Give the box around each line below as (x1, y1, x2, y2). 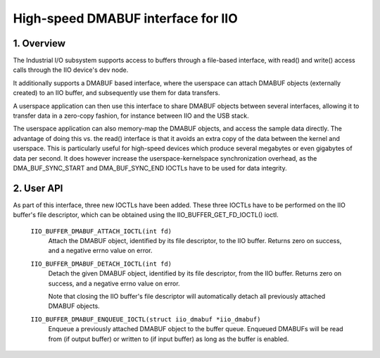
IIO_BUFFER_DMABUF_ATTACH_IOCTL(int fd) (30, 227, 172, 235)
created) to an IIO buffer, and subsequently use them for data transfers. (13, 89, 221, 97)
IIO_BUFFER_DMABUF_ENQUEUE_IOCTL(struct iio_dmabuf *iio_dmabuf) (30, 315, 261, 323)
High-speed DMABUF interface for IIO (13, 11, 239, 26)
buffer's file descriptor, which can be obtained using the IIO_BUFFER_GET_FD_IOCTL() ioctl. (13, 211, 279, 219)
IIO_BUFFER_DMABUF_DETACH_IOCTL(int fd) (30, 259, 172, 268)
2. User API (13, 182, 63, 194)
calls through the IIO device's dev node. (13, 66, 129, 74)
